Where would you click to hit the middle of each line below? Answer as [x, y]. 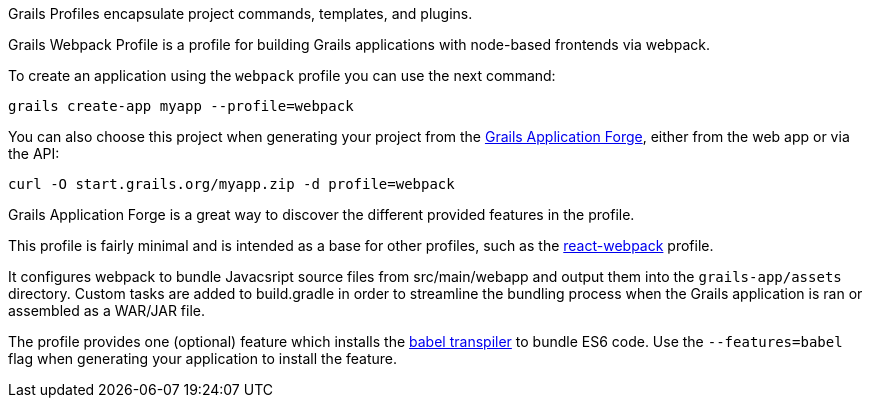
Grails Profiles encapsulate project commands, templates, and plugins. [240, 13]
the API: [34, 153]
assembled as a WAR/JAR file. [107, 310]
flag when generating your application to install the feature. [203, 358]
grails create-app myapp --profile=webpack [181, 106]
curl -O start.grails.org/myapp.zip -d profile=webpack [231, 184]
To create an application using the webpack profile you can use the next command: [282, 75]
